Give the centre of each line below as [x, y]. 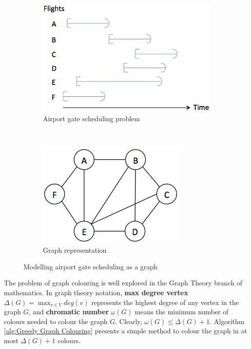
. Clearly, [129, 321]
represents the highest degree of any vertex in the [165, 302]
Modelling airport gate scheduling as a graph [90, 266]
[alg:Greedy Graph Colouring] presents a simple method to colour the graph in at [125, 331]
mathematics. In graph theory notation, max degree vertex [96, 292]
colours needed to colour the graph [56, 321]
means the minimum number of [182, 312]
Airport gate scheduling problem [91, 119]
